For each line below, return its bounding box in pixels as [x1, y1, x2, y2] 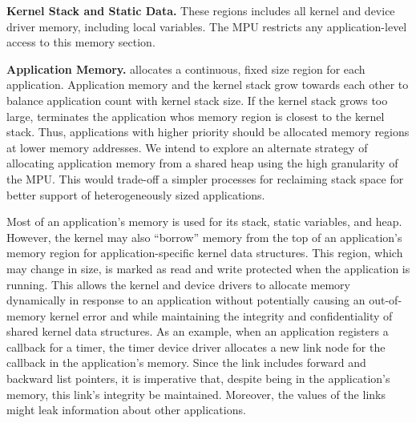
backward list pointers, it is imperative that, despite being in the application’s [6, 370, 390, 387]
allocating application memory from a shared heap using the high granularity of [6, 155, 398, 171]
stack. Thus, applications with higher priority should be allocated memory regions [6, 123, 410, 140]
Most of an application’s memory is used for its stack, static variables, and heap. [6, 213, 402, 230]
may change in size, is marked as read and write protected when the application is [6, 260, 410, 276]
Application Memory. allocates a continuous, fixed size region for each [6, 60, 366, 77]
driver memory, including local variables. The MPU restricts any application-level [6, 18, 407, 34]
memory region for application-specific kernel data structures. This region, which [6, 244, 403, 261]
